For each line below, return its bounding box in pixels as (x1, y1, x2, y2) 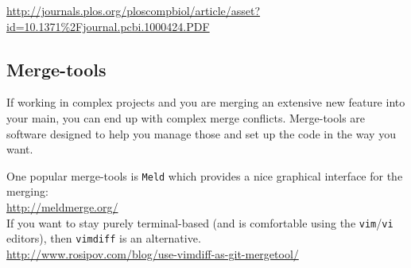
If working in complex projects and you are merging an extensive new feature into (6, 94, 405, 111)
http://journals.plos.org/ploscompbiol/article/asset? (6, 2, 261, 18)
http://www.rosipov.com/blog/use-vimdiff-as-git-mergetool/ (6, 245, 299, 262)
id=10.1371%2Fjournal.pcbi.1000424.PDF (6, 17, 210, 34)
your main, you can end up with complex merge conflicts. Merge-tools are (6, 109, 366, 126)
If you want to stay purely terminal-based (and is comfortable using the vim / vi (6, 214, 394, 231)
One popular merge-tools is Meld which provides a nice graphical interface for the (6, 167, 403, 184)
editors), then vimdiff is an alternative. (6, 230, 201, 247)
